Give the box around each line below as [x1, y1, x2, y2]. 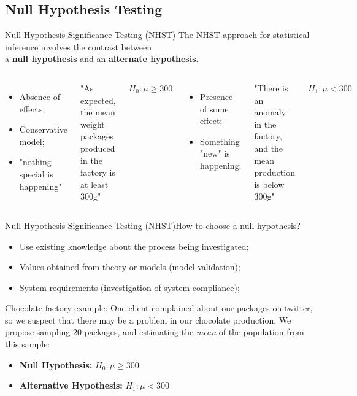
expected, [80, 93, 116, 106]
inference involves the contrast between [5, 40, 152, 53]
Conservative [19, 123, 68, 136]
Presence [200, 90, 233, 103]
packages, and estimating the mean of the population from [84, 325, 304, 338]
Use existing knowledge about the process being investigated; [19, 239, 249, 252]
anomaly [254, 106, 286, 118]
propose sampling [5, 325, 71, 338]
